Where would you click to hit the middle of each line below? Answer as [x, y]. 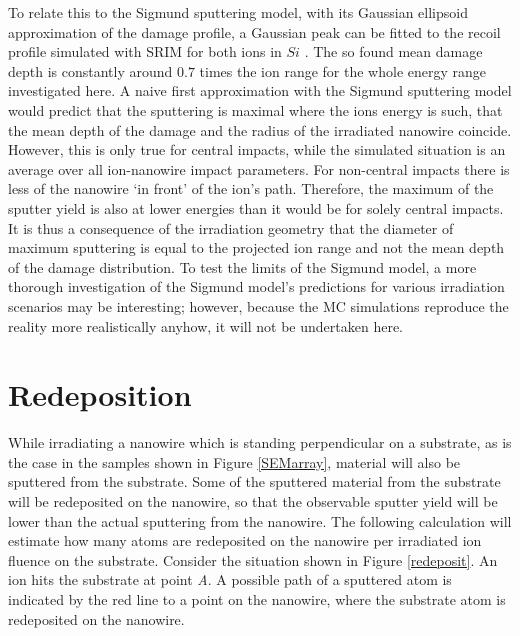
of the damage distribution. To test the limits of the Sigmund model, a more [242, 266]
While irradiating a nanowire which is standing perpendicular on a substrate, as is [260, 442]
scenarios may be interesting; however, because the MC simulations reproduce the [258, 305]
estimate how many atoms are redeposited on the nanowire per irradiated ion [245, 540]
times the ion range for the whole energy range [343, 70]
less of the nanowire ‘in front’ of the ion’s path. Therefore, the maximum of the [251, 188]
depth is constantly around [90, 70]
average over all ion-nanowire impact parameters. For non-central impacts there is [259, 168]
